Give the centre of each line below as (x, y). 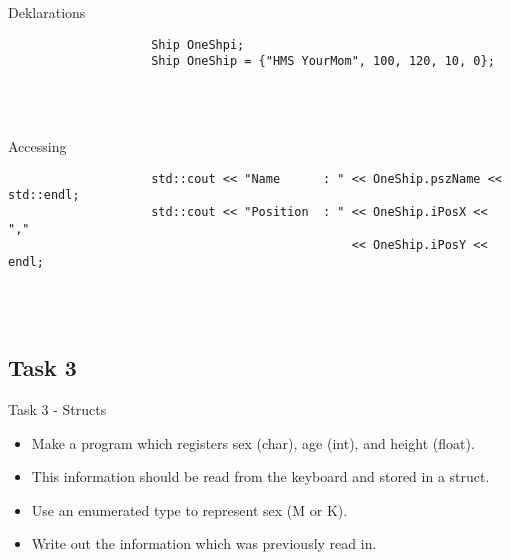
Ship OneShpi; (198, 44)
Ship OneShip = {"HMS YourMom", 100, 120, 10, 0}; (323, 61)
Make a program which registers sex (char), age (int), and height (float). (253, 442)
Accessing (37, 146)
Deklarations (47, 12)
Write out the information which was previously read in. (204, 543)
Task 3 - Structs (57, 409)
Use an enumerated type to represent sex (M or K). (189, 509)
